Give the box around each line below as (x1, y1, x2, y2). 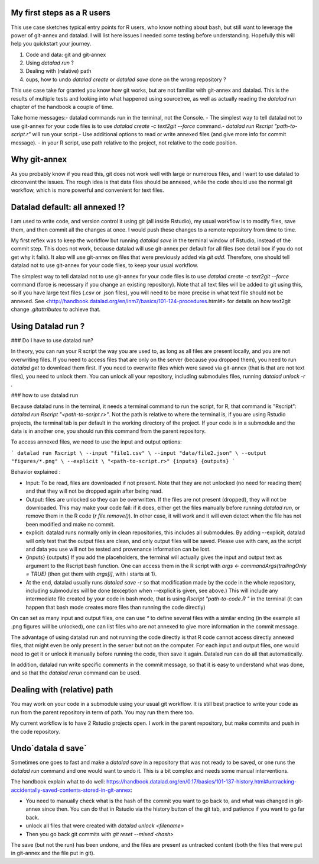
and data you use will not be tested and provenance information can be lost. (25, 545, 211, 553)
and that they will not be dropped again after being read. (25, 487, 163, 494)
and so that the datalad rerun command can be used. (11, 669, 141, 676)
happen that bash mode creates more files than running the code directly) (25, 603, 206, 611)
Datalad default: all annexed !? (11, 202, 125, 213)
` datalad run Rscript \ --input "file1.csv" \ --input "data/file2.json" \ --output (11, 449, 267, 456)
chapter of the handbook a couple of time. (11, 104, 114, 111)
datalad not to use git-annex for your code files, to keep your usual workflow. (11, 262, 198, 269)
